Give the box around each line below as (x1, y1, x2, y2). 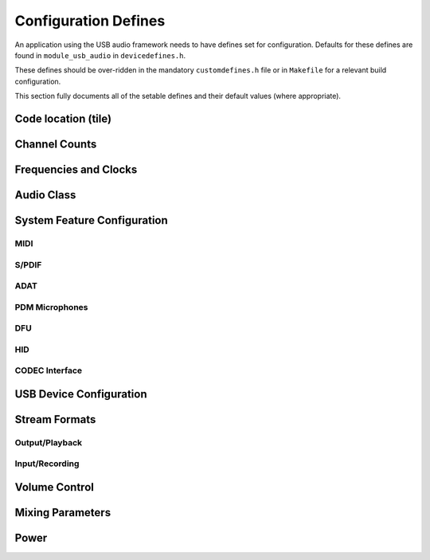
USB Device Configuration (14, 387, 147, 401)
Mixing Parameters (14, 506, 111, 519)
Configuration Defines (14, 12, 166, 29)
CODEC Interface (14, 365, 83, 376)
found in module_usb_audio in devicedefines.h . (14, 50, 186, 60)
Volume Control (14, 480, 95, 494)
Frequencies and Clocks (14, 163, 138, 176)
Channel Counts (14, 137, 97, 151)
